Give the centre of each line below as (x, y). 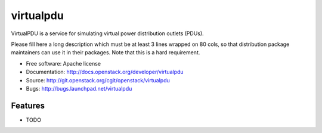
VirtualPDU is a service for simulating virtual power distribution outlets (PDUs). (107, 33)
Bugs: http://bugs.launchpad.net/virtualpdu (79, 88)
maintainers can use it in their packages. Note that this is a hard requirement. (106, 52)
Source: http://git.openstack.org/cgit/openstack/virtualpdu (98, 80)
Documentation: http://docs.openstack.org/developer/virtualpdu (105, 72)
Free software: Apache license (64, 63)
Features (28, 105)
